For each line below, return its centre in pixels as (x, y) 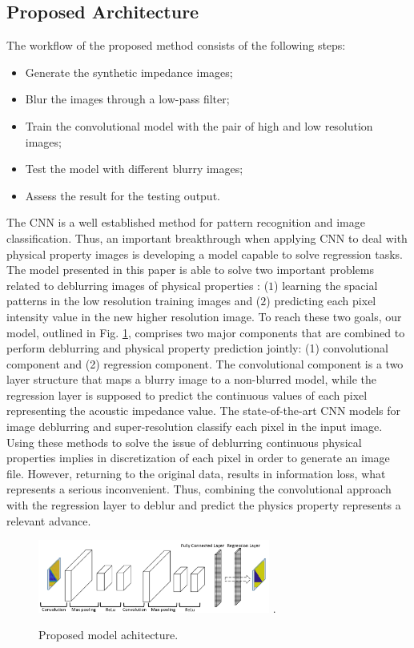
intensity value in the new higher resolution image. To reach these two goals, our (204, 316)
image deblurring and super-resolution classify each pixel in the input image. (195, 427)
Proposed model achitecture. (109, 635)
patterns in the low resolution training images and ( (134, 301)
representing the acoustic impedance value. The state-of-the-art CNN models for (203, 411)
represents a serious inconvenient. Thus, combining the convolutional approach (199, 489)
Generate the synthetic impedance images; (129, 72)
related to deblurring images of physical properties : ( (138, 285)
